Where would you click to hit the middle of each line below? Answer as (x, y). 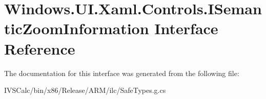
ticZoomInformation (77, 28)
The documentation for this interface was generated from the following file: (122, 73)
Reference (40, 48)
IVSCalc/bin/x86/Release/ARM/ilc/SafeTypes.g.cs (85, 90)
